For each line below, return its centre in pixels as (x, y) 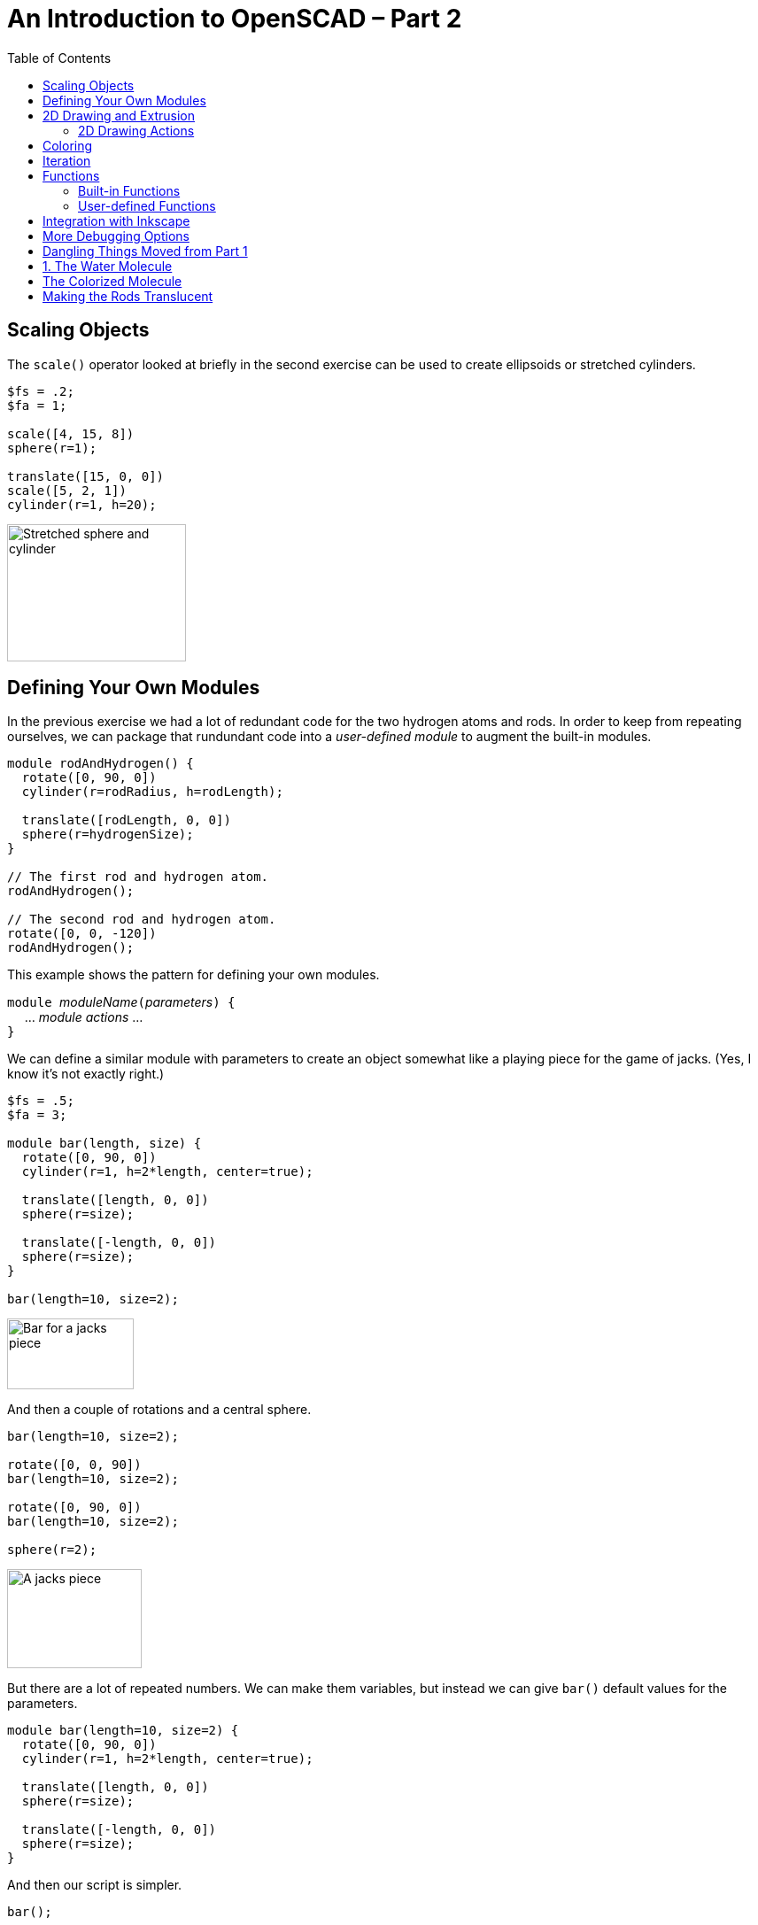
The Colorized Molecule (112, 281)
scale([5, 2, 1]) (67, 490)
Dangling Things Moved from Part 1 (145, 251)
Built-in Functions (129, 190)
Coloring (68, 145)
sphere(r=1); (52, 448)
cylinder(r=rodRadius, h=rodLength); (152, 792)
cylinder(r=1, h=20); (82, 504)
